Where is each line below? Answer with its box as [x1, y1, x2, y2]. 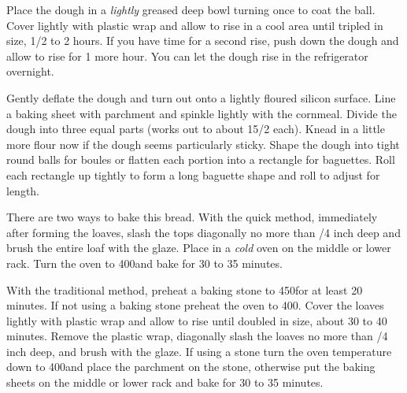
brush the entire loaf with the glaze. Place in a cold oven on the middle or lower [6, 239, 391, 256]
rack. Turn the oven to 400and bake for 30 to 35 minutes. [6, 254, 283, 271]
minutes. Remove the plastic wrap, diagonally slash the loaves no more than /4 [6, 328, 388, 344]
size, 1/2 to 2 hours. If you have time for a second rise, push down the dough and [6, 32, 399, 49]
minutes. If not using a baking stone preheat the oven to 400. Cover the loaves [6, 297, 384, 313]
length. [6, 182, 40, 198]
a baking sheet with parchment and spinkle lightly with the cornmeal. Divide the [6, 105, 397, 121]
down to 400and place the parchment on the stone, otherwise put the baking [6, 358, 376, 375]
